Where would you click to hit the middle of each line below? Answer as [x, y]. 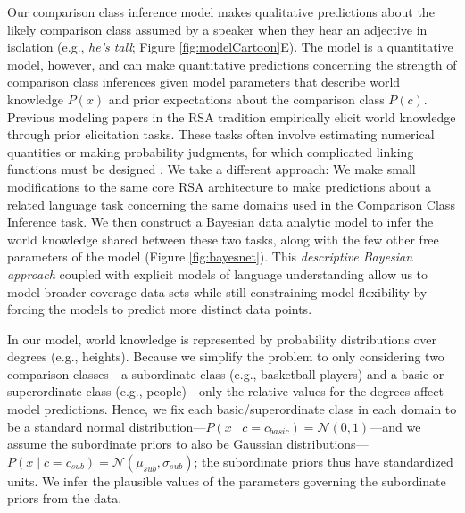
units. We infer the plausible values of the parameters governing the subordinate [227, 480]
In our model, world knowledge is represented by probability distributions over [222, 339]
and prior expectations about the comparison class [246, 99]
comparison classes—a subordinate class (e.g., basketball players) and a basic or [226, 373]
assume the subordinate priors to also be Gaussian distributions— [188, 444]
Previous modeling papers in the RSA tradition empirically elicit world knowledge [232, 116]
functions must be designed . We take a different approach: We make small [212, 169]
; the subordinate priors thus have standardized [324, 461]
